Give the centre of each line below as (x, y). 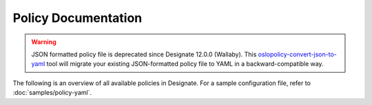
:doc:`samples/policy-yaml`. (52, 93)
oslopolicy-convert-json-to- (298, 54)
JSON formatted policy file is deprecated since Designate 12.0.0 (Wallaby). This (144, 54)
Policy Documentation (77, 18)
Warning (44, 42)
